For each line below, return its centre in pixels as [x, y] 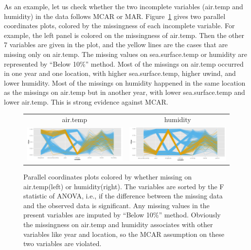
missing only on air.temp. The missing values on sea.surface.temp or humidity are [126, 54]
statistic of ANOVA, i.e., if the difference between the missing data [123, 196]
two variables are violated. [63, 243]
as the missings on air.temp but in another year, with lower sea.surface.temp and [125, 92]
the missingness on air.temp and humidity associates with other [118, 224]
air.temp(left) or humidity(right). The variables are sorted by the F [124, 186]
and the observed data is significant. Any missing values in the [117, 205]
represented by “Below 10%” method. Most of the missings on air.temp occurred [124, 63]
